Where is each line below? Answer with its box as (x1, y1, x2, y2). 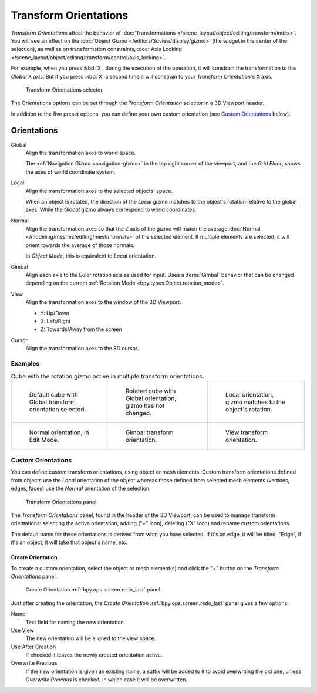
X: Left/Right (40, 317, 70, 324)
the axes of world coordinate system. (25, 168, 116, 175)
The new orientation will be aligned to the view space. (25, 635, 156, 642)
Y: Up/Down (40, 309, 70, 316)
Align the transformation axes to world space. (25, 149, 136, 156)
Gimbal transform (125, 428, 174, 437)
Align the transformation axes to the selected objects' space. (25, 187, 173, 194)
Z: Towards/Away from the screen (40, 326, 123, 333)
